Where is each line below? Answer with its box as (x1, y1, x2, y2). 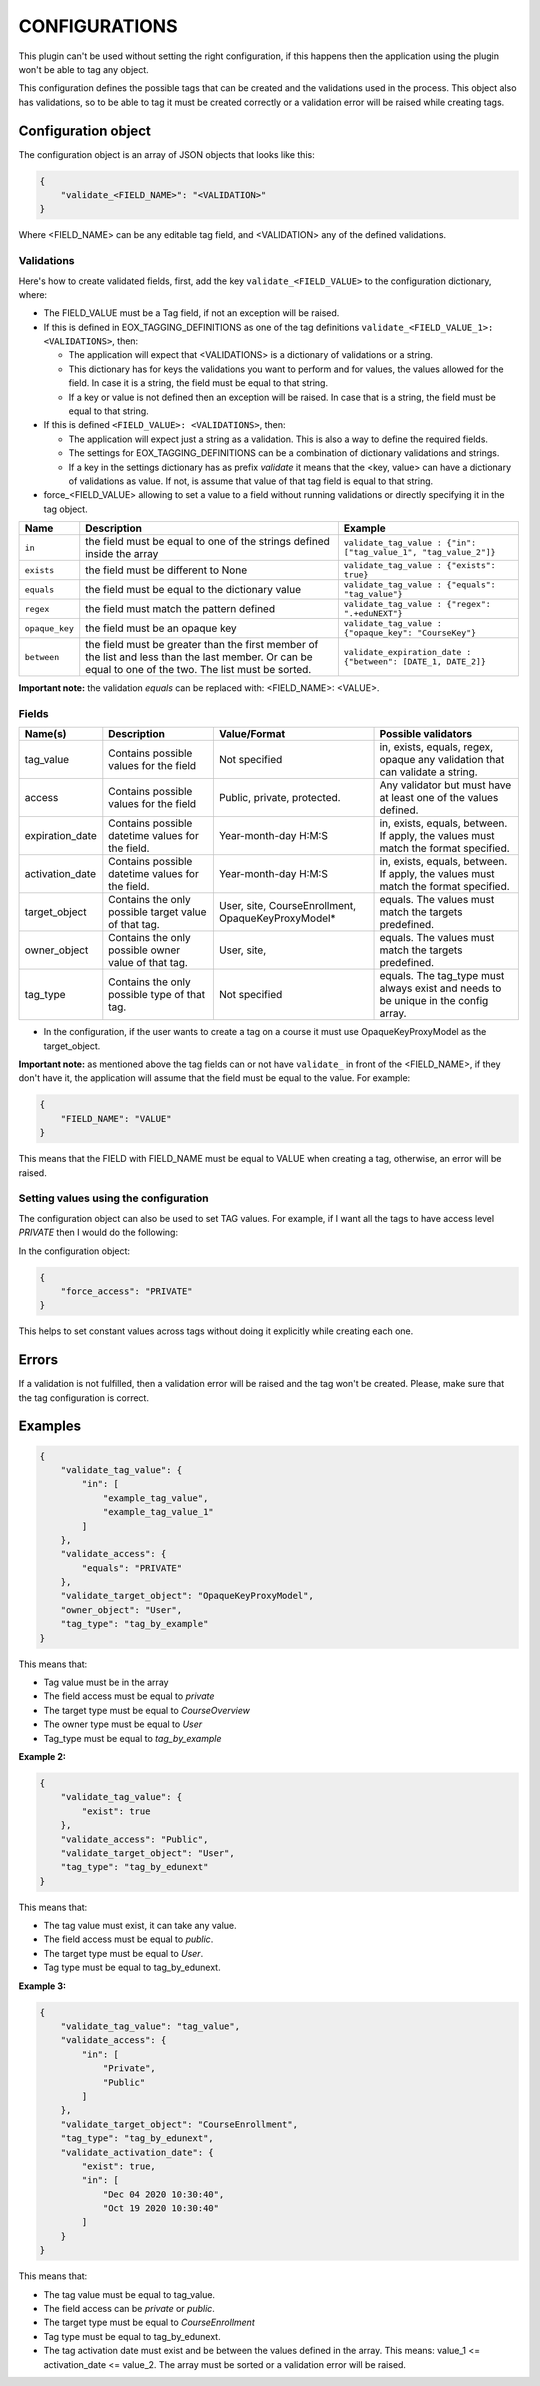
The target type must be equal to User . (43, 1947, 204, 1959)
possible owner (108, 943, 181, 957)
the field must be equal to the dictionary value (85, 583, 302, 597)
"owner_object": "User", (60, 1604, 183, 1615)
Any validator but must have (379, 778, 512, 792)
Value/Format (218, 727, 286, 741)
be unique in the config (379, 994, 489, 1008)
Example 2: (18, 1750, 67, 1762)
